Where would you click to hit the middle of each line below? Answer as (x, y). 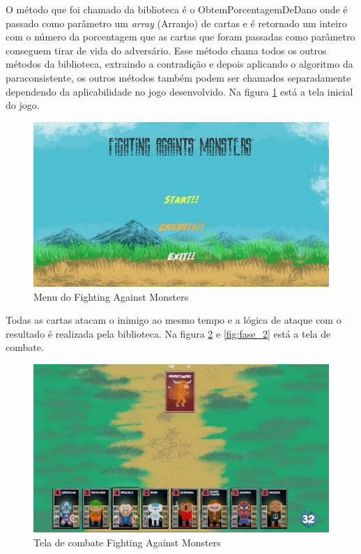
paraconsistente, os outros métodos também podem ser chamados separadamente (178, 77)
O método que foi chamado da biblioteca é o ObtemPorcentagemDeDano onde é (177, 9)
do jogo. (23, 105)
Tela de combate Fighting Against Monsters (127, 542)
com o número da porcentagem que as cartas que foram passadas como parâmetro (180, 37)
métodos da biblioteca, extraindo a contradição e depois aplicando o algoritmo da (179, 64)
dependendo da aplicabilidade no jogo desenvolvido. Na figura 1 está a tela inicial (179, 91)
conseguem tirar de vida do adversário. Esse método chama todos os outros (166, 50)
